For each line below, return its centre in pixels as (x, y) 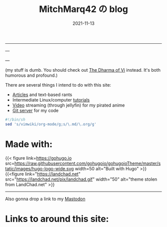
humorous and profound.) (32, 75)
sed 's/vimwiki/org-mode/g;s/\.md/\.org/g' (51, 124)
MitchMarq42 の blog (83, 9)
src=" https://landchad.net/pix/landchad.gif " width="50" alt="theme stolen (81, 179)
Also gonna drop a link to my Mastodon (45, 199)
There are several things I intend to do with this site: (58, 85)
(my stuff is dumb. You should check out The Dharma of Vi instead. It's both (83, 70)
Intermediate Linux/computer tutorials (51, 100)
